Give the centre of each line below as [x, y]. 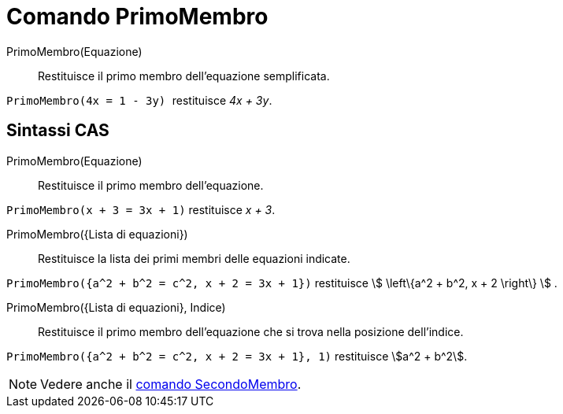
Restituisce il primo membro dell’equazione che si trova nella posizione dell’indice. [251, 331]
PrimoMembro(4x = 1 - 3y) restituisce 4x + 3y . [139, 100]
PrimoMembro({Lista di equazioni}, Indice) [116, 307]
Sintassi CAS [58, 131]
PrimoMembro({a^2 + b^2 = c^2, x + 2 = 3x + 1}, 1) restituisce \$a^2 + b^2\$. [237, 356]
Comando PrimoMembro [137, 17]
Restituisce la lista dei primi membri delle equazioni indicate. [194, 258]
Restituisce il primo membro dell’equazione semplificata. [184, 76]
